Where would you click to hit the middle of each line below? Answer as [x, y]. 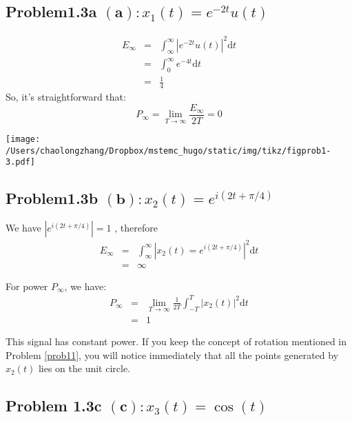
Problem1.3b [52, 198]
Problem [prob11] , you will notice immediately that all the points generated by [172, 355]
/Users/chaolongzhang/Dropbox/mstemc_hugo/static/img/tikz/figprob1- [168, 151]
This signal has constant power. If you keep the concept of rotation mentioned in [176, 341]
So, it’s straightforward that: [66, 97]
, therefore [136, 228]
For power [27, 286]
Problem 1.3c [54, 405]
